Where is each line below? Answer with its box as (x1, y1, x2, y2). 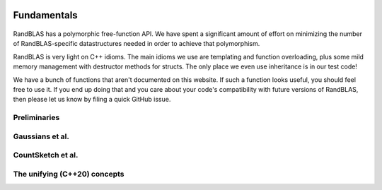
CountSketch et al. (13, 150, 79, 160)
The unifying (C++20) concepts (13, 169, 125, 179)
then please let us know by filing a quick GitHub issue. (13, 95, 171, 104)
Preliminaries (13, 113, 60, 123)
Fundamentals (13, 9, 78, 21)
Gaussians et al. (13, 131, 70, 141)
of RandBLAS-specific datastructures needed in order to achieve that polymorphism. (13, 40, 260, 48)
